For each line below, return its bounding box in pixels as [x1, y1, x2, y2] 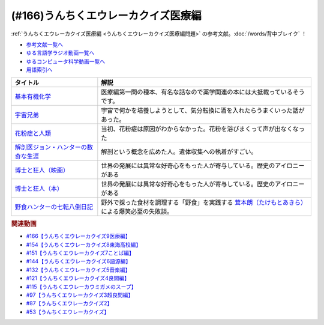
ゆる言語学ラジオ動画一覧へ [26, 49, 95, 56]
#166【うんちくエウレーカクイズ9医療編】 [26, 232, 131, 240]
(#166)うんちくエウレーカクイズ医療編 [11, 9, 202, 22]
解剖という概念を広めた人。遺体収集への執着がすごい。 [101, 147, 257, 156]
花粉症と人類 [14, 129, 51, 138]
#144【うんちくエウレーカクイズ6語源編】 [26, 258, 131, 265]
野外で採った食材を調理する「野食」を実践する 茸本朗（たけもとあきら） [101, 198, 307, 207]
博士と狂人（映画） [14, 166, 69, 174]
